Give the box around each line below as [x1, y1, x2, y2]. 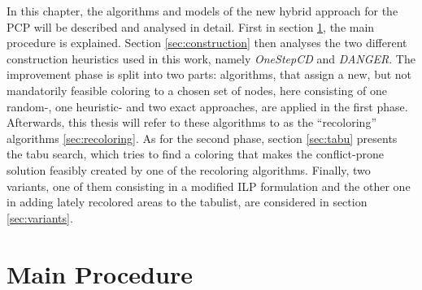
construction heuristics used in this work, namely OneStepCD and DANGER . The [7, 50, 415, 67]
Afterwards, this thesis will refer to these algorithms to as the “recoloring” [7, 114, 376, 131]
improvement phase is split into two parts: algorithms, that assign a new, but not [7, 66, 412, 83]
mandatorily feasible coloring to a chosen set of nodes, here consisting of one [7, 81, 388, 98]
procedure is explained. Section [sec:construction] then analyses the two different [7, 34, 407, 51]
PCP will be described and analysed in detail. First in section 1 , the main [7, 18, 375, 35]
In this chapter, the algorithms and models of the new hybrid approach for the [7, 2, 398, 19]
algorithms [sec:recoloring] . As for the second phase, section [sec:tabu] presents [7, 129, 398, 146]
